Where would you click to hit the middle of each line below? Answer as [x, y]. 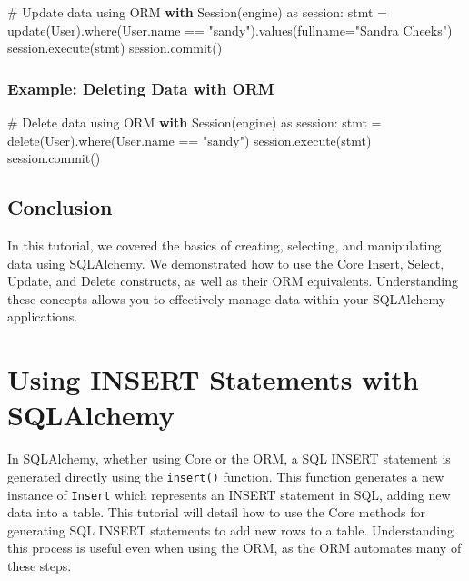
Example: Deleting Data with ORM [141, 88]
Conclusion [60, 207]
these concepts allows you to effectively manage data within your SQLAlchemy [227, 298]
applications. [43, 316]
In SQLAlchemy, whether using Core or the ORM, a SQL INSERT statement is [229, 459]
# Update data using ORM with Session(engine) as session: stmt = [197, 12]
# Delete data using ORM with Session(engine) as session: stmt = [195, 122]
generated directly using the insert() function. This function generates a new [226, 476]
